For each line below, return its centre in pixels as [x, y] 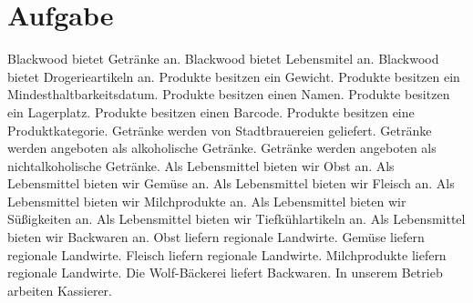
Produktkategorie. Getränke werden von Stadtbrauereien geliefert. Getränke [220, 130]
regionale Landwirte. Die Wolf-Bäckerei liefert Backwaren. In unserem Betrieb [225, 273]
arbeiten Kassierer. [60, 290]
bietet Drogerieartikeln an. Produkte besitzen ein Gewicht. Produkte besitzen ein [234, 76]
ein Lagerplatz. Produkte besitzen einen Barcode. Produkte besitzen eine [211, 111]
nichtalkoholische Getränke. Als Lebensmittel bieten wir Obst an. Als [201, 165]
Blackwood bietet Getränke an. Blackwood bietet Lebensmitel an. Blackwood [223, 59]
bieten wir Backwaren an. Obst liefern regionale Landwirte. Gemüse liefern [216, 237]
